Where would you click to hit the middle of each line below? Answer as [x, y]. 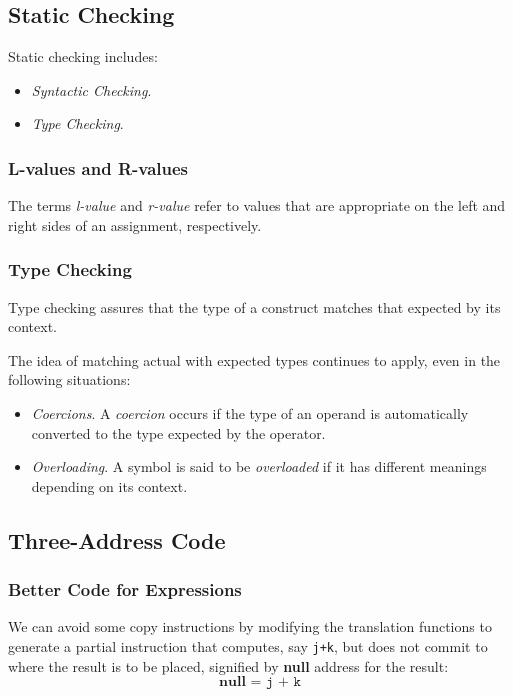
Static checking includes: [83, 56]
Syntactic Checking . [91, 89]
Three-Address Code [117, 539]
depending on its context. [109, 485]
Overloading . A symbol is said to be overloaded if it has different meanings [259, 466]
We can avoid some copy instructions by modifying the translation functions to [250, 626]
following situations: [69, 379]
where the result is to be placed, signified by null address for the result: [228, 665]
